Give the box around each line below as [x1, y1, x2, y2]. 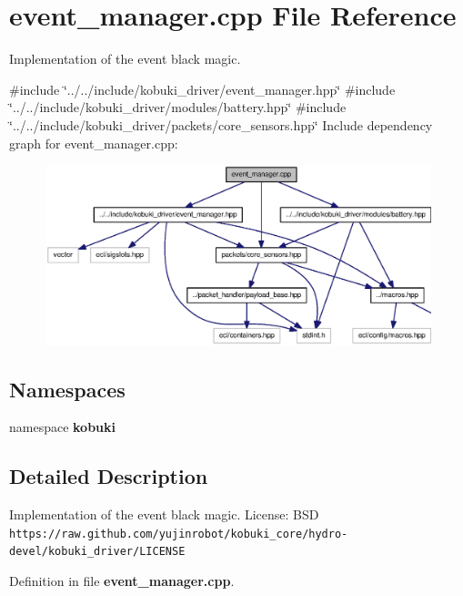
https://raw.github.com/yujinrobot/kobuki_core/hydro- [9, 527, 348, 540]
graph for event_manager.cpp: [9, 133, 178, 152]
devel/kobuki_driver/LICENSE [9, 545, 186, 559]
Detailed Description [9, 462, 208, 490]
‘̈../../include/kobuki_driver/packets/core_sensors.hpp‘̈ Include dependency [9, 115, 433, 134]
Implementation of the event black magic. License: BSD [9, 505, 319, 524]
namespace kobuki [9, 417, 116, 437]
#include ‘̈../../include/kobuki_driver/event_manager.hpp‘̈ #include [9, 79, 396, 98]
